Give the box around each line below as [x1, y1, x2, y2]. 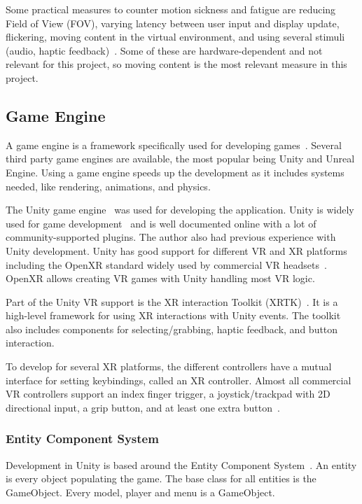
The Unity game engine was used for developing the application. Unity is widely [6, 202, 354, 217]
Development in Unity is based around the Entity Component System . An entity [6, 457, 357, 472]
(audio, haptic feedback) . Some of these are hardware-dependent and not [6, 43, 323, 57]
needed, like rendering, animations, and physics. [6, 178, 211, 193]
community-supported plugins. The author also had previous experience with [6, 230, 336, 244]
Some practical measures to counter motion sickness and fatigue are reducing [6, 2, 336, 16]
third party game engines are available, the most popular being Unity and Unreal [6, 151, 355, 166]
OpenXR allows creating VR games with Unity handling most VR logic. [6, 271, 315, 286]
